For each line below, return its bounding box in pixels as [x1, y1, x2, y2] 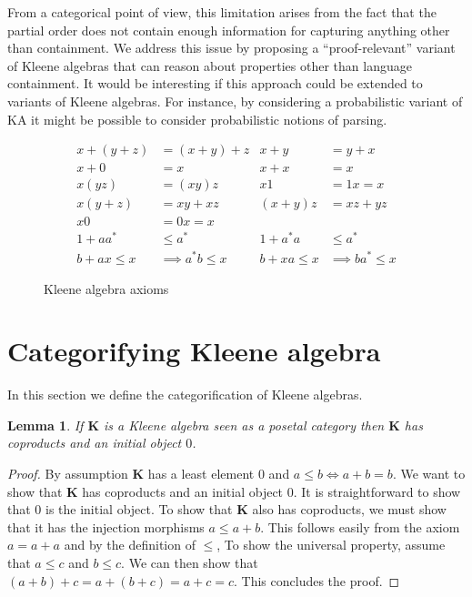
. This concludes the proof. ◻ [234, 571, 400, 590]
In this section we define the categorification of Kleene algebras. [7, 385, 363, 404]
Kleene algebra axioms [44, 278, 169, 298]
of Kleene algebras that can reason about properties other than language [7, 56, 412, 75]
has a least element [147, 464, 255, 483]
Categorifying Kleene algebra [7, 332, 381, 369]
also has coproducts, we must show [252, 500, 447, 519]
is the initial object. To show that [45, 500, 233, 519]
